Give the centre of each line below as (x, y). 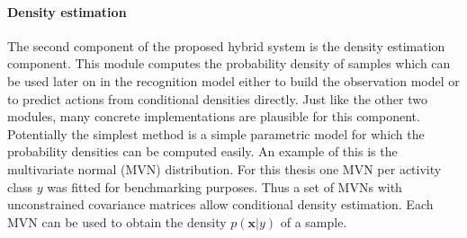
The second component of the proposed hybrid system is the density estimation (226, 45)
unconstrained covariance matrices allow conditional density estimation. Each (220, 204)
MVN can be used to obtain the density (117, 221)
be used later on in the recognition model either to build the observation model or (233, 80)
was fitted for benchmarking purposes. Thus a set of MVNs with (225, 186)
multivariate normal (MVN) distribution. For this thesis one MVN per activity (225, 168)
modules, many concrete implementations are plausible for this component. (214, 116)
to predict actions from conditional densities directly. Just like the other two (217, 98)
